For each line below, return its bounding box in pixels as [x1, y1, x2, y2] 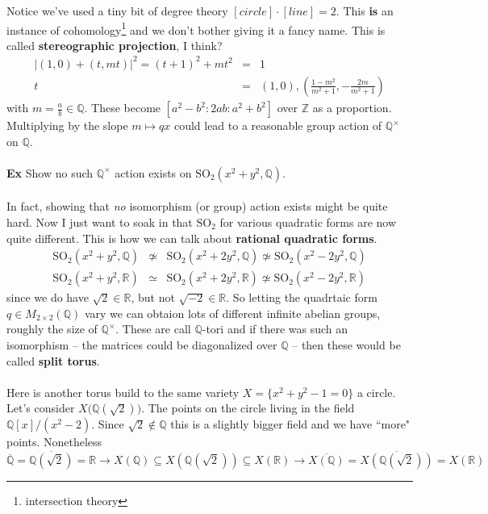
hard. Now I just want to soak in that [6, 213, 193, 230]
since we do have [6, 289, 89, 306]
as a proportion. [312, 99, 392, 115]
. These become [84, 99, 161, 115]
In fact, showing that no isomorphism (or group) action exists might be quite [6, 198, 388, 215]
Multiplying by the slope [6, 117, 128, 133]
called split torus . [6, 352, 100, 369]
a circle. [357, 383, 396, 400]
